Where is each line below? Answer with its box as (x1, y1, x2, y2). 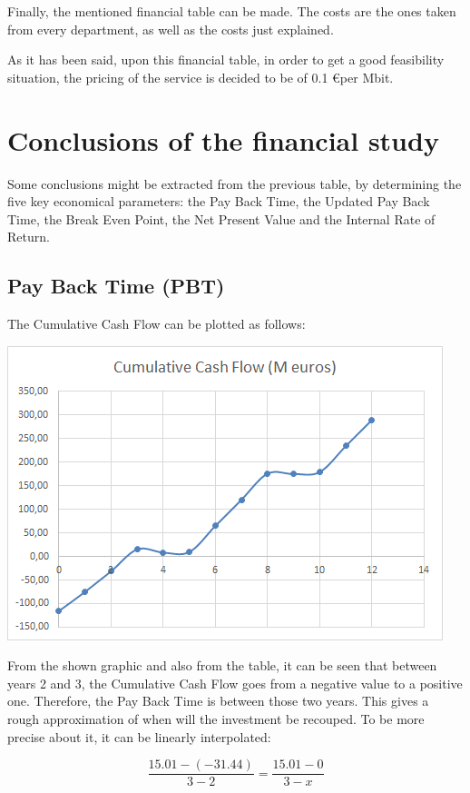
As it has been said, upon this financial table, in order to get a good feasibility (7, 50, 445, 69)
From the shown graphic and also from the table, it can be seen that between (7, 656, 437, 675)
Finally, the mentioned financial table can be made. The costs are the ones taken (7, 2, 456, 20)
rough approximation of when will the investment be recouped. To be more (7, 709, 425, 729)
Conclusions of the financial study (7, 121, 439, 158)
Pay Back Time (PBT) (7, 272, 225, 300)
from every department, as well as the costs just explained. (7, 19, 334, 38)
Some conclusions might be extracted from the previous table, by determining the (7, 173, 462, 193)
